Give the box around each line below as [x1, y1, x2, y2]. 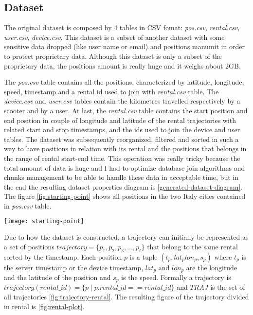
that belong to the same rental [147, 241, 238, 251]
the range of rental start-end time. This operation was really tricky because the [4, 153, 240, 163]
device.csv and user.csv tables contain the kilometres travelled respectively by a [4, 96, 240, 106]
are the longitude [186, 262, 237, 272]
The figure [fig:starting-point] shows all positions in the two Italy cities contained [4, 191, 246, 201]
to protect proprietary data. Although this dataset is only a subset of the [4, 51, 222, 61]
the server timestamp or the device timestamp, [4, 262, 144, 272]
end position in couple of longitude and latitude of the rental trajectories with [4, 115, 236, 125]
